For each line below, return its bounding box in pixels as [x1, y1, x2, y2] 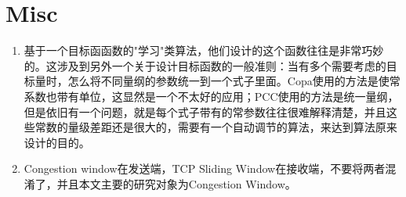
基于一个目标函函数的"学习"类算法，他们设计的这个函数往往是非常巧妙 [24, 42, 384, 59]
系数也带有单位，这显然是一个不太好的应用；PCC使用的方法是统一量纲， [24, 88, 399, 104]
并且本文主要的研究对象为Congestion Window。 [56, 175, 296, 192]
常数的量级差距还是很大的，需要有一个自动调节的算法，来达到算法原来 [34, 119, 397, 135]
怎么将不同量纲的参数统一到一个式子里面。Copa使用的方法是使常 [67, 73, 401, 89]
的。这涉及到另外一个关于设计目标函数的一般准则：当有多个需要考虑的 [24, 57, 386, 73]
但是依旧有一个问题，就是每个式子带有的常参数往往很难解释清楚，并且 [24, 103, 386, 120]
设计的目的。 [24, 134, 90, 150]
